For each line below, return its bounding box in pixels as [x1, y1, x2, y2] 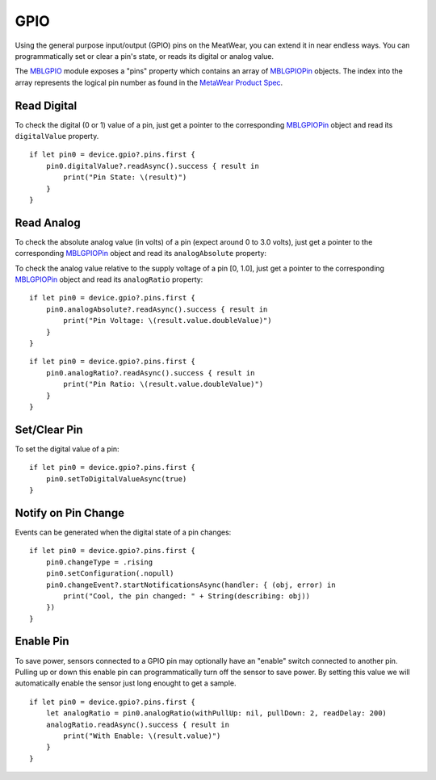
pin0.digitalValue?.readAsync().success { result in [45, 161, 260, 170]
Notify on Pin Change [15, 505, 125, 520]
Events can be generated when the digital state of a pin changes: [15, 527, 232, 537]
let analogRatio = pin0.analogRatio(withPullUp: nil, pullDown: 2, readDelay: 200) [45, 709, 388, 718]
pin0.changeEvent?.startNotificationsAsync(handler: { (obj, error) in [45, 580, 336, 589]
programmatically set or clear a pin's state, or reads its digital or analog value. [15, 51, 275, 61]
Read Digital [15, 99, 78, 112]
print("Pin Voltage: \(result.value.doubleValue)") [63, 316, 272, 325]
